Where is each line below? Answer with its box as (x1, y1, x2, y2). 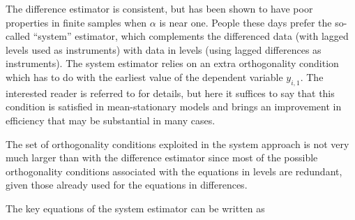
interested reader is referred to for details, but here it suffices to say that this (6, 85, 335, 100)
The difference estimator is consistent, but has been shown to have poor (6, 1, 313, 15)
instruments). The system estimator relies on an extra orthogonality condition (6, 56, 339, 71)
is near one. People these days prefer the (159, 15, 332, 29)
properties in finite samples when (6, 15, 147, 29)
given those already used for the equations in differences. (6, 177, 248, 192)
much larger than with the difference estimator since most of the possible (6, 150, 318, 165)
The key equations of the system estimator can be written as (6, 200, 265, 215)
